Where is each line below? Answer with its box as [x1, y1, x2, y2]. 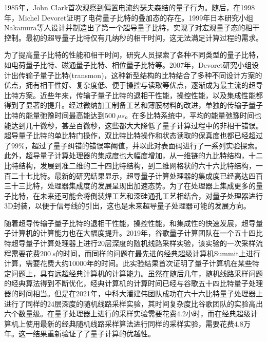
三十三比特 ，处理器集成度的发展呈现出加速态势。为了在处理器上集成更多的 [4, 180, 256, 191]
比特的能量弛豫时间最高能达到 [4, 109, 105, 120]
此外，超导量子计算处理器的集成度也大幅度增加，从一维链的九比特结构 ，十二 [4, 150, 263, 161]
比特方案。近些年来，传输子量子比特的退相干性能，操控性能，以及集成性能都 [4, 89, 263, 100]
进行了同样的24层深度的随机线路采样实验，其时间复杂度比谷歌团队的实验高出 [4, 298, 263, 309]
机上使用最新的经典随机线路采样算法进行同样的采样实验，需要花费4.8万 [11, 318, 251, 329]
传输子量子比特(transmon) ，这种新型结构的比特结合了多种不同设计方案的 [18, 69, 262, 80]
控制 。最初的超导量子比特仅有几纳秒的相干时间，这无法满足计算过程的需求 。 [4, 32, 263, 43]
